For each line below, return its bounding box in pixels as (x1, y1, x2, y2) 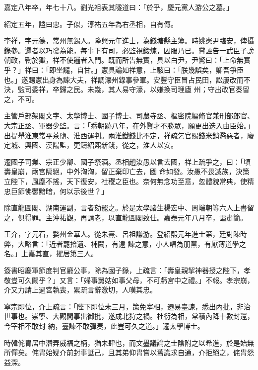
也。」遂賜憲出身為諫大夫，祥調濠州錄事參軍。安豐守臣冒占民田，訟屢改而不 (4, 74, 251, 85)
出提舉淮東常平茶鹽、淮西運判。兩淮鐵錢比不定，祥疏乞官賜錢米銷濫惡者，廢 (4, 130, 254, 140)
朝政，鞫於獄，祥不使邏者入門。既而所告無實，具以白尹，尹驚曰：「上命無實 (4, 55, 251, 65)
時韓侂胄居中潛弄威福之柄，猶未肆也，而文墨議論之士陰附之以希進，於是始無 (4, 337, 254, 348)
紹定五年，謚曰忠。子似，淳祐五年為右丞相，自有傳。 (4, 18, 178, 29)
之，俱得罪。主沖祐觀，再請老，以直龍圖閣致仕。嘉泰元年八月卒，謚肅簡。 (4, 212, 247, 222)
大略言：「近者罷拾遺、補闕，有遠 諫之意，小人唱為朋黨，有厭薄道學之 (17, 238, 246, 249)
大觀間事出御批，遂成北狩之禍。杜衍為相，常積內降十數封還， (52, 311, 254, 321)
